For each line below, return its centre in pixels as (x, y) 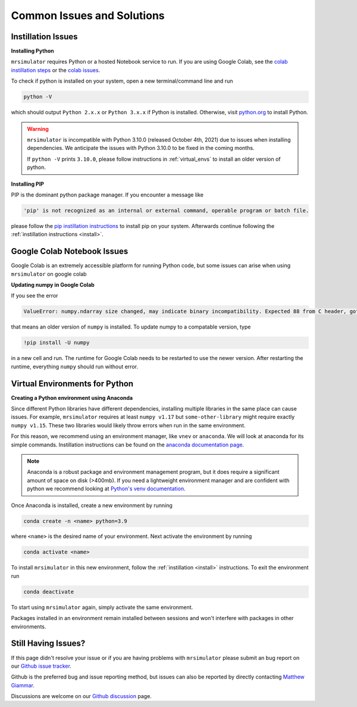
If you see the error (35, 296)
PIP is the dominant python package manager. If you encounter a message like (107, 195)
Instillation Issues (44, 37)
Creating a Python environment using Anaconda (72, 398)
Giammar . (23, 685)
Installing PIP (28, 184)
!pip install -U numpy (57, 343)
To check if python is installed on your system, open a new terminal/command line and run (122, 81)
